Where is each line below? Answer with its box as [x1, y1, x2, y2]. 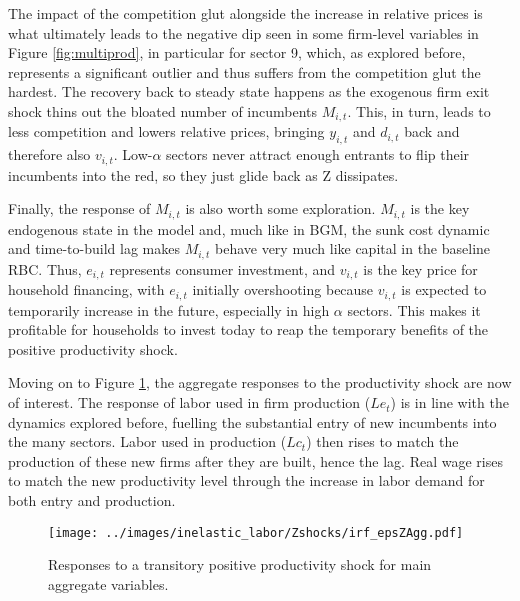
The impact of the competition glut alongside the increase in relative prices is [8, 3, 483, 23]
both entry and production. [8, 490, 176, 511]
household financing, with [8, 279, 165, 300]
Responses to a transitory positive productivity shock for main [48, 554, 432, 575]
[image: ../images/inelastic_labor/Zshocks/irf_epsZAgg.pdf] [48, 525, 464, 540]
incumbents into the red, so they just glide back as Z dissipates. [8, 164, 399, 185]
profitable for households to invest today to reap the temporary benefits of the [8, 319, 489, 340]
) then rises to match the [306, 431, 459, 452]
